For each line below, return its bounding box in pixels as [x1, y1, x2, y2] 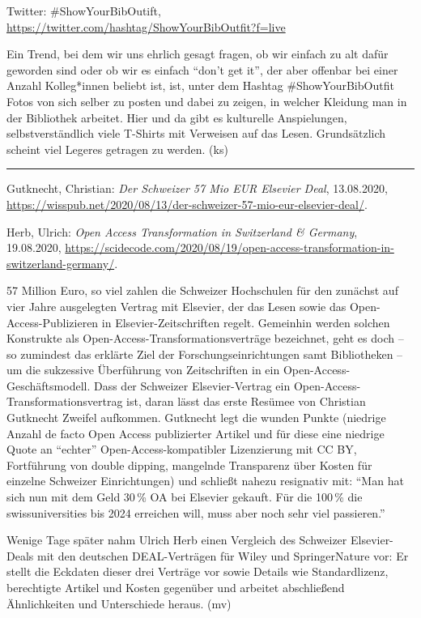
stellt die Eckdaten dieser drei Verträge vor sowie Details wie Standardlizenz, [6, 563, 389, 580]
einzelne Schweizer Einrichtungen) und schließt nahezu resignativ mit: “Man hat [6, 472, 404, 489]
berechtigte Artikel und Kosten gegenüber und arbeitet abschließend [6, 579, 345, 595]
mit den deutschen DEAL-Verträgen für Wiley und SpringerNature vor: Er [36, 547, 409, 564]
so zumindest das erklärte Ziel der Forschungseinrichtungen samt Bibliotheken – [6, 345, 403, 362]
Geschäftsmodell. [6, 377, 91, 394]
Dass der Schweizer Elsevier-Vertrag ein [93, 377, 291, 394]
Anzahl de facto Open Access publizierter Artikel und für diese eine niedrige [6, 424, 385, 441]
